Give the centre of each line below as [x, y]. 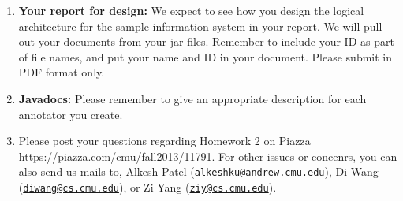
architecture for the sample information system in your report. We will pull [200, 26]
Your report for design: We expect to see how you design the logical [191, 10]
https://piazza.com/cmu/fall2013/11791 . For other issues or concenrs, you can [208, 156]
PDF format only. [62, 72]
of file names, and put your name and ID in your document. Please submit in [205, 56]
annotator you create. [71, 114]
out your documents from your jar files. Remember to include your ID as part [206, 41]
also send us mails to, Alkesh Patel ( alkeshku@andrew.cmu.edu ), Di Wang [198, 171]
